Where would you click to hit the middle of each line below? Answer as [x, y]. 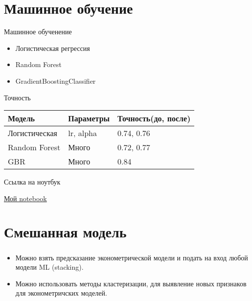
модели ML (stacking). [49, 267]
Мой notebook [25, 198]
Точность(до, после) [154, 118]
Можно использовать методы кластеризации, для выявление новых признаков [131, 283]
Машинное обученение [38, 32]
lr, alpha [82, 133]
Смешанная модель [65, 232]
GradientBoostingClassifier [56, 81]
